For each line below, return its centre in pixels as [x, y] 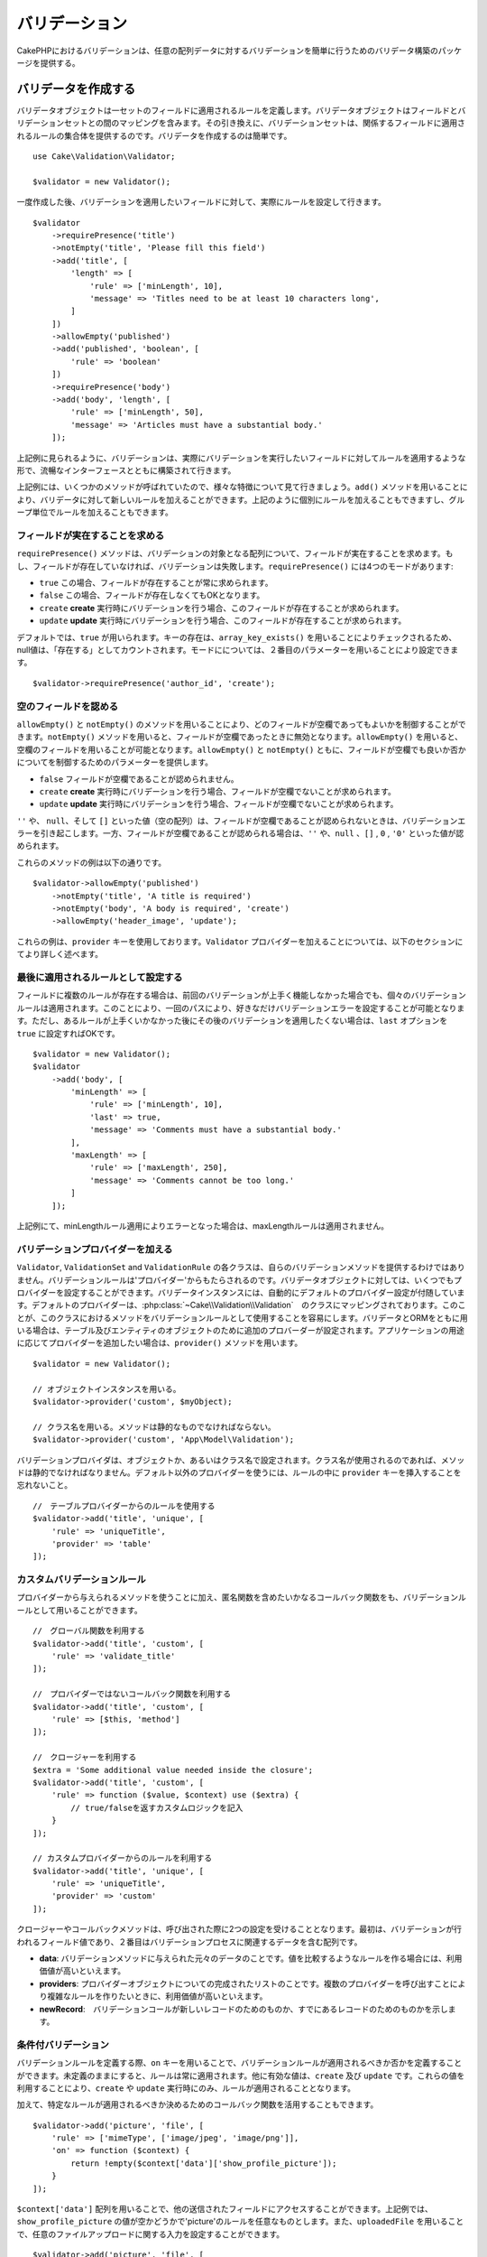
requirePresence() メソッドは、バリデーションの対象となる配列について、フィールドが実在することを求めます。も [235, 553]
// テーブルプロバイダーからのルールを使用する [124, 1506]
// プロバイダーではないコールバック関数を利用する [132, 1694]
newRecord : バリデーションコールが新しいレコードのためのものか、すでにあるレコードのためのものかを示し [243, 2009]
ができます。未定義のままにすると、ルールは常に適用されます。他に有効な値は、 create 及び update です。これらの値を [241, 2076]
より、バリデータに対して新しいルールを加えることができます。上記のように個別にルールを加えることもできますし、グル [240, 499]
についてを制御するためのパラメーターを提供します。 [115, 762]
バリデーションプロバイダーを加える [95, 1249]
